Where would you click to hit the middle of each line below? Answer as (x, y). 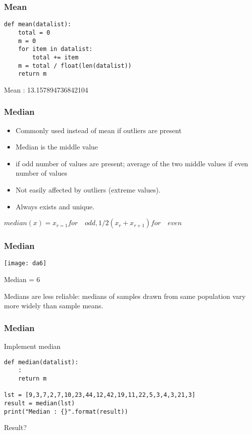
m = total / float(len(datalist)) (75, 66)
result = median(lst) (40, 403)
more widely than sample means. (54, 306)
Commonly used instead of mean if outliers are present (99, 130)
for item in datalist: (55, 49)
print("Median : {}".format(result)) (66, 411)
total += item (55, 57)
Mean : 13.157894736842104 (46, 89)
